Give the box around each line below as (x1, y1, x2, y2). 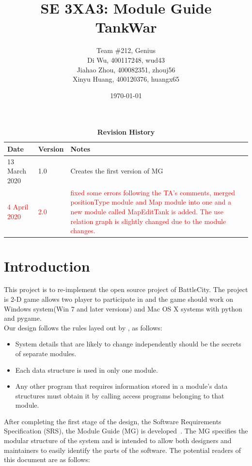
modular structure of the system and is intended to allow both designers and (4, 435, 232, 446)
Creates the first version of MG (70, 166, 163, 176)
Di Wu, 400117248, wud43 (87, 54, 165, 65)
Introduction (4, 256, 90, 276)
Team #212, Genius (96, 45, 156, 55)
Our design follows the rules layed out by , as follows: (4, 322, 162, 332)
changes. (70, 225, 95, 236)
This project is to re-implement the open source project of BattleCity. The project (4, 284, 248, 294)
